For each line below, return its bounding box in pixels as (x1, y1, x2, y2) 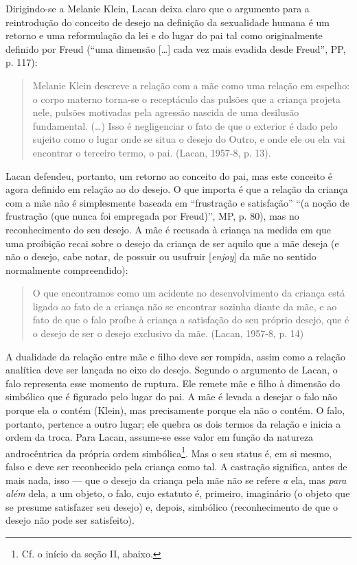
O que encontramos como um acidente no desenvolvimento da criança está (32, 286, 345, 300)
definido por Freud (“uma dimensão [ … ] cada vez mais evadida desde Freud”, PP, (5, 41, 346, 56)
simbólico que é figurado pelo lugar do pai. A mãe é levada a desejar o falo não (5, 389, 338, 404)
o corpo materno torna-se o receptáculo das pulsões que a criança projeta (32, 91, 341, 106)
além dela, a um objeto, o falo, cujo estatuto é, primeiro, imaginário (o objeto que (5, 486, 350, 500)
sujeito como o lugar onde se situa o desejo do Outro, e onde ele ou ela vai (32, 132, 345, 146)
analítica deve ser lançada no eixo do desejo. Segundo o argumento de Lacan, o (5, 362, 338, 377)
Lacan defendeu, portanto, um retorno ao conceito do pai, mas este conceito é (5, 168, 333, 183)
